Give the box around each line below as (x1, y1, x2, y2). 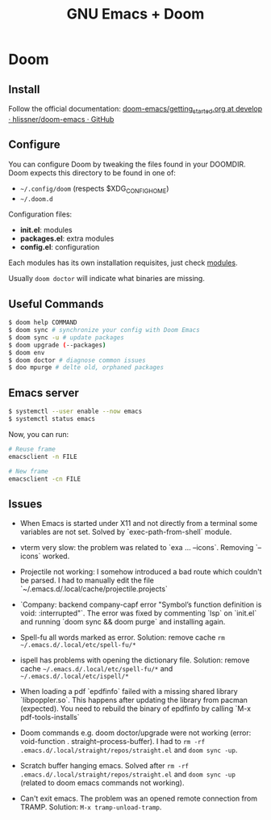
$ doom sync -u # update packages (8, 333, 125, 342)
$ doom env (8, 348, 45, 356)
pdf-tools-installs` (19, 713, 80, 722)
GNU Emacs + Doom (66, 5, 205, 23)
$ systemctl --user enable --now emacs (8, 407, 143, 416)
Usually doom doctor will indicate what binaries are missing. (8, 274, 206, 284)
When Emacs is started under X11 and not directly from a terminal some (19, 519, 258, 528)
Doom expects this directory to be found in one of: (8, 167, 176, 178)
